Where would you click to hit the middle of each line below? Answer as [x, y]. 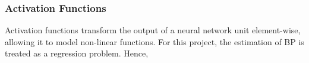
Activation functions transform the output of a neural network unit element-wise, [153, 30]
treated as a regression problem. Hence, [77, 53]
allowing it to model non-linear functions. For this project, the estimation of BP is [154, 41]
